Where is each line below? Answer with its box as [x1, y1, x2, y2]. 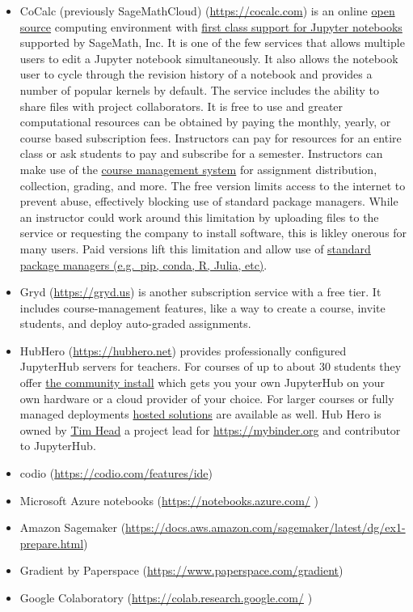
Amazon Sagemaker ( [19, 519, 126, 536]
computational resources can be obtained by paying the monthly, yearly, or [19, 113, 391, 130]
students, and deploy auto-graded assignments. [19, 315, 251, 332]
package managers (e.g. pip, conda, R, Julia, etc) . [19, 256, 268, 273]
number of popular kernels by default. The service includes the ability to [19, 81, 379, 98]
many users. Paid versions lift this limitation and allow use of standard [19, 240, 371, 257]
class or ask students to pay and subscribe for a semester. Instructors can [19, 145, 383, 162]
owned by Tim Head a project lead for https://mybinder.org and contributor [19, 421, 401, 438]
